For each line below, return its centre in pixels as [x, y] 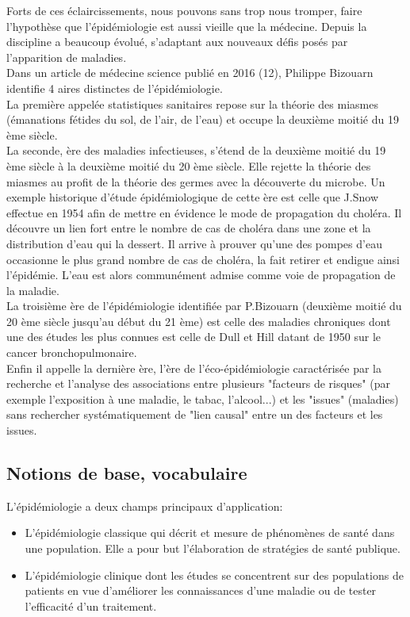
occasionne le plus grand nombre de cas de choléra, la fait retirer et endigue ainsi [203, 259]
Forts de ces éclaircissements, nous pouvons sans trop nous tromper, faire [184, 10]
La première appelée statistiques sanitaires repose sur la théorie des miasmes [192, 103]
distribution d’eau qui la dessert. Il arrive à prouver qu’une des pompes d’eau [194, 243]
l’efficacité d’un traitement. [91, 606]
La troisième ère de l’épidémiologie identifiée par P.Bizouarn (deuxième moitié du [204, 306]
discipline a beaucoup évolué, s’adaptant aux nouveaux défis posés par [177, 42]
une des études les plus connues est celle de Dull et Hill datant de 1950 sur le [194, 337]
